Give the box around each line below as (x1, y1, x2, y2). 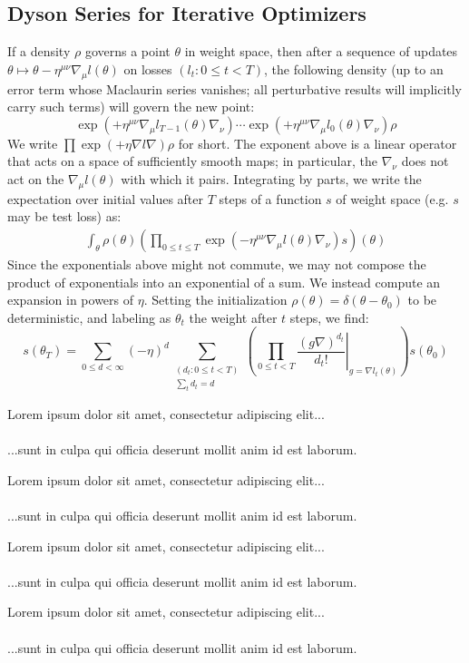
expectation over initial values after (7, 189, 203, 208)
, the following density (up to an (264, 59, 444, 78)
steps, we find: (289, 307, 369, 327)
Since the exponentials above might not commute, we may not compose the (7, 254, 426, 273)
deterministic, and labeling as (7, 307, 171, 327)
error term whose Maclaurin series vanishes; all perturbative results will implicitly (7, 79, 463, 98)
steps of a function (219, 189, 322, 208)
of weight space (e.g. (336, 189, 449, 208)
